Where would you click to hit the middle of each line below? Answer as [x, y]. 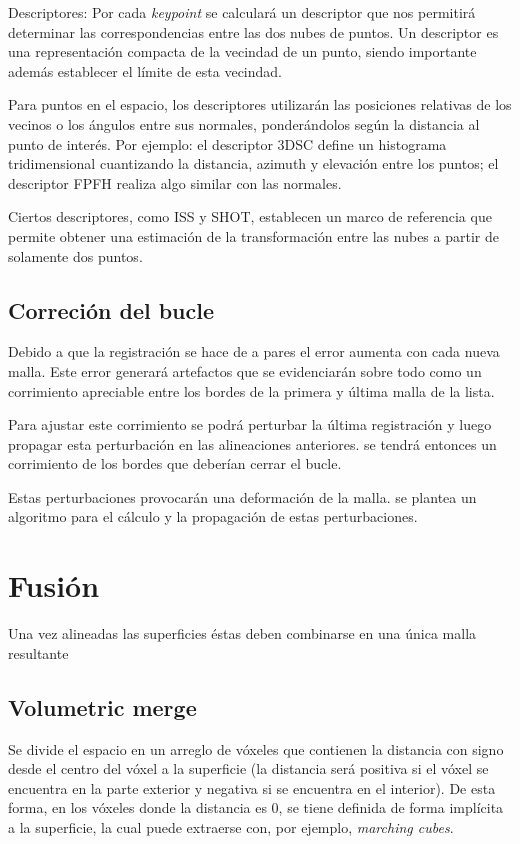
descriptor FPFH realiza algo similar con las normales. [175, 182]
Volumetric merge [102, 706]
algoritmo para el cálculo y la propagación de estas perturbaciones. [213, 516]
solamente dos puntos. [75, 255]
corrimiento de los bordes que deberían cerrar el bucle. [175, 463]
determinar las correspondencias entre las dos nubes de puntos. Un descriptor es [253, 31]
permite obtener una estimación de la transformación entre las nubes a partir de [253, 235]
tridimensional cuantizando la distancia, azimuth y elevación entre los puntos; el [253, 163]
